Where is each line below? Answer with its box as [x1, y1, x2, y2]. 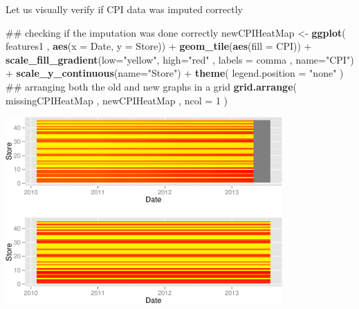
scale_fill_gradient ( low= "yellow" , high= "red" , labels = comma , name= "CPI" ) [6, 52, 354, 66]
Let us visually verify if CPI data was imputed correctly [6, 2, 243, 16]
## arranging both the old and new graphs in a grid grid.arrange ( [6, 79, 297, 93]
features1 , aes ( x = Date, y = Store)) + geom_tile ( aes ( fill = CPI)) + [6, 39, 312, 53]
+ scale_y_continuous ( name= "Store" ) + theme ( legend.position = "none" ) [6, 66, 344, 80]
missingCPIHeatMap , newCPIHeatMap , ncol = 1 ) [6, 93, 228, 107]
